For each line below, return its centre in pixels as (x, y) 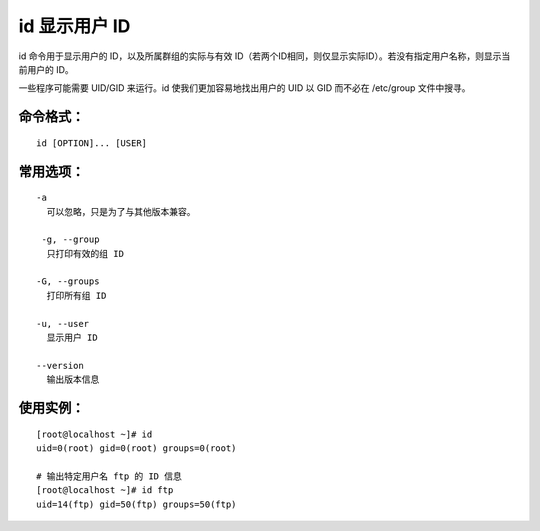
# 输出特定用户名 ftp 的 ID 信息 (109, 476)
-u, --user (63, 323)
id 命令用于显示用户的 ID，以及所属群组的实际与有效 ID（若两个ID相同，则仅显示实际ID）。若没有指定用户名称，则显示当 (264, 56)
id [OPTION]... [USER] (92, 143)
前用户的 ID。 (46, 69)
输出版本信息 (73, 379)
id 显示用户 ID (74, 26)
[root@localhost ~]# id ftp (105, 490)
